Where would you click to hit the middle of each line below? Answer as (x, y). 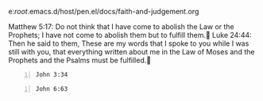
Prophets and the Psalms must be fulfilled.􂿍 (80, 60)
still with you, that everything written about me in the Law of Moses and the (131, 52)
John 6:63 (52, 89)
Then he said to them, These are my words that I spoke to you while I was (129, 43)
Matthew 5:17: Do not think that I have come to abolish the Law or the (121, 26)
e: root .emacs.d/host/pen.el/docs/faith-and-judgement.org (104, 11)
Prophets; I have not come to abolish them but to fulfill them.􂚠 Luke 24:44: (130, 35)
